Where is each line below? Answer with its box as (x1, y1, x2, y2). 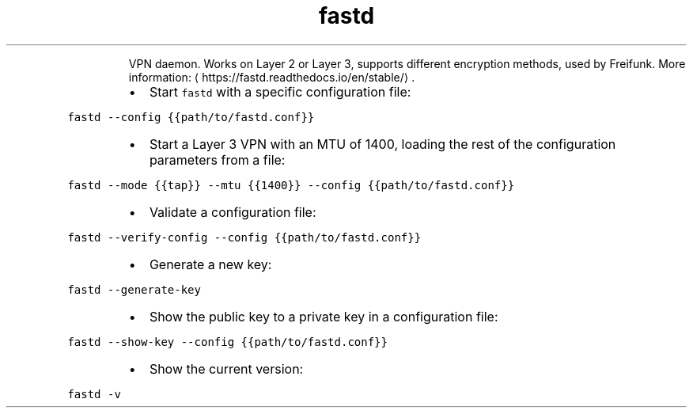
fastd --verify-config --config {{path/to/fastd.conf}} (67, 230, 422, 244)
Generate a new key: (149, 256, 272, 272)
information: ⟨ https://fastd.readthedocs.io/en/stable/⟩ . (128, 70, 415, 84)
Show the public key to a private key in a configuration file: (149, 308, 498, 325)
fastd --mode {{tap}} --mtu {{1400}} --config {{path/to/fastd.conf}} (67, 178, 515, 192)
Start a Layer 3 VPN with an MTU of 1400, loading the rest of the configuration (149, 135, 616, 152)
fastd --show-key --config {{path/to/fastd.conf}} (67, 335, 388, 348)
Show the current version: (149, 360, 304, 377)
